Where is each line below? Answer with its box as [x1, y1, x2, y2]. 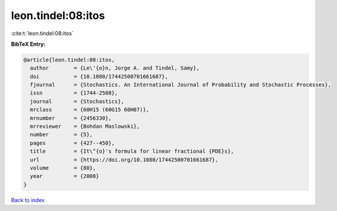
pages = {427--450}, [30, 140, 116, 146]
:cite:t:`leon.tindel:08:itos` [11, 30, 74, 37]
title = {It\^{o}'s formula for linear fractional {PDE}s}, [30, 148, 235, 155]
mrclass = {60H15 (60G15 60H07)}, [30, 106, 149, 113]
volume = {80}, [30, 165, 96, 171]
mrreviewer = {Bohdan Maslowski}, [30, 123, 140, 130]
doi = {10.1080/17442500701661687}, [30, 73, 168, 80]
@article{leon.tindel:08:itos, [23, 56, 116, 63]
